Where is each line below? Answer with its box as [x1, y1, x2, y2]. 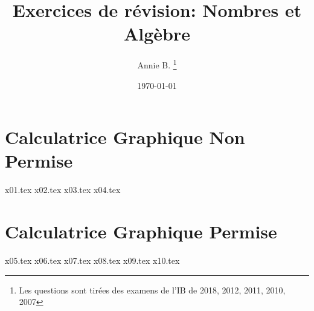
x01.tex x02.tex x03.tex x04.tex [5, 183, 121, 196]
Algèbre [123, 21, 191, 46]
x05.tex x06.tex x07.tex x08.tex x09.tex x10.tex [5, 254, 180, 266]
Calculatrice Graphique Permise [5, 219, 277, 244]
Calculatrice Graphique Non [5, 125, 245, 149]
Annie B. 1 [137, 57, 177, 71]
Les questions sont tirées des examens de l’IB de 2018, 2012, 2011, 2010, [19, 283, 286, 296]
